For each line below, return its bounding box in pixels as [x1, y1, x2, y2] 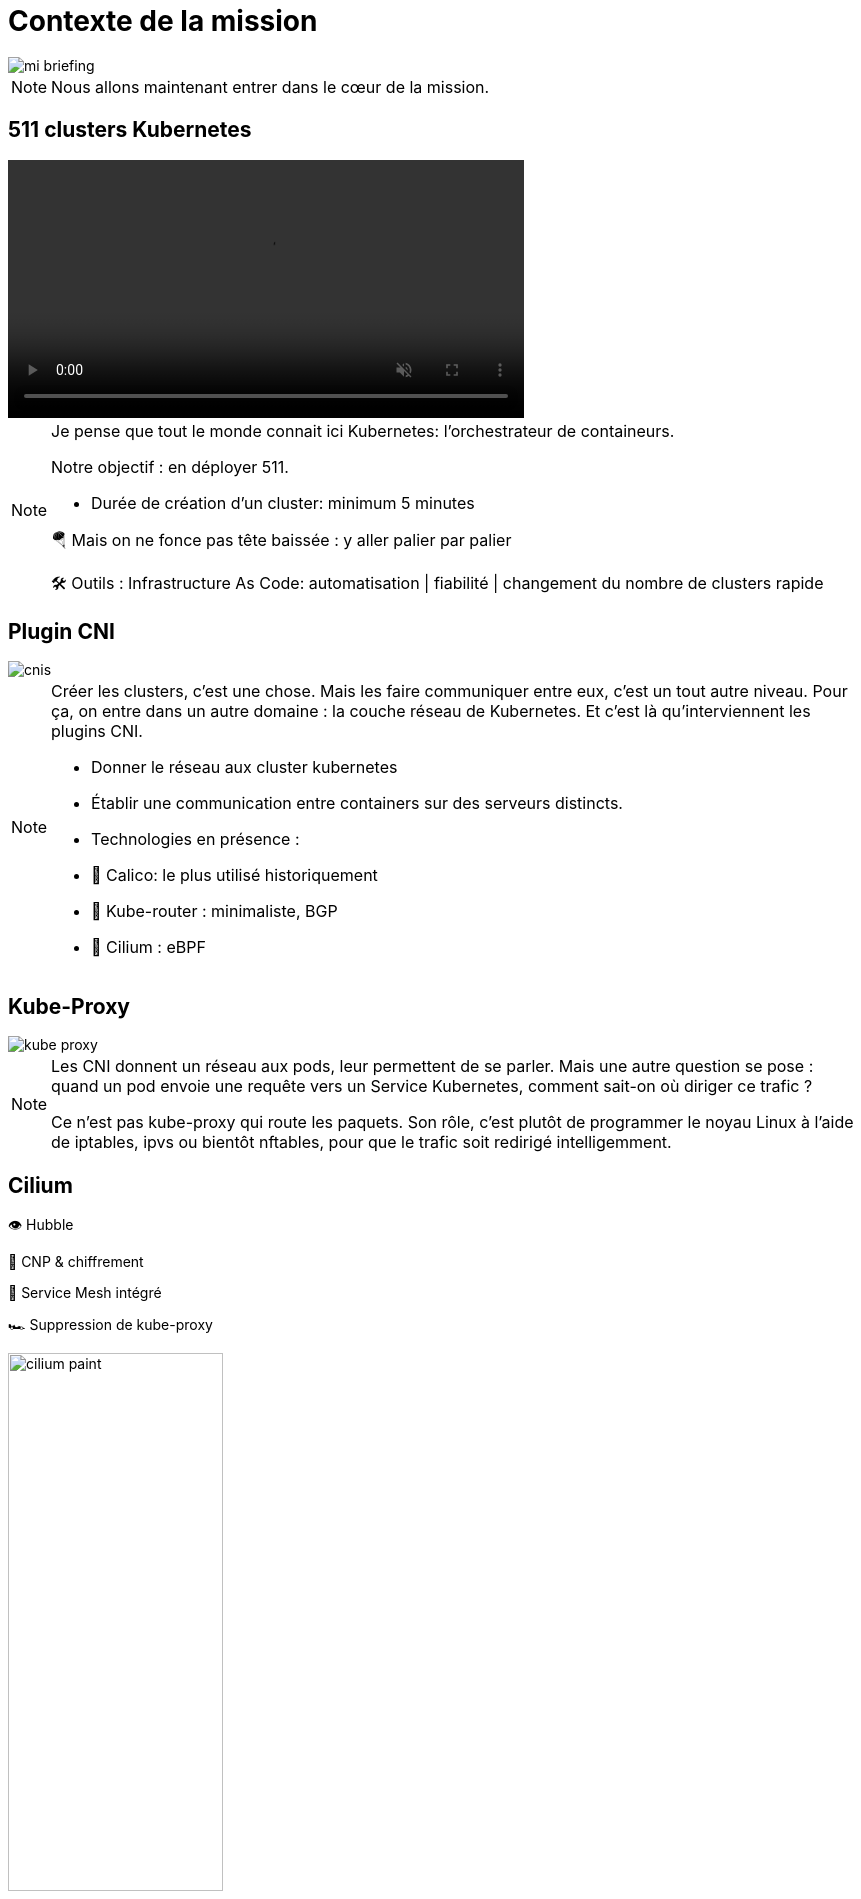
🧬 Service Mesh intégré [8, 1284, 162, 1302]
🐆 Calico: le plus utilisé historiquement [91, 865, 378, 886]
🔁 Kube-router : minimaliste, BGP [91, 901, 338, 922]
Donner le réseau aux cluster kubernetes [91, 757, 398, 778]
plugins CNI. [51, 721, 143, 742]
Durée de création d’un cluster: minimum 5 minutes [91, 492, 475, 513]
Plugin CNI [8, 619, 115, 645]
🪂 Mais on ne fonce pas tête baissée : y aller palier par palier [51, 529, 512, 550]
